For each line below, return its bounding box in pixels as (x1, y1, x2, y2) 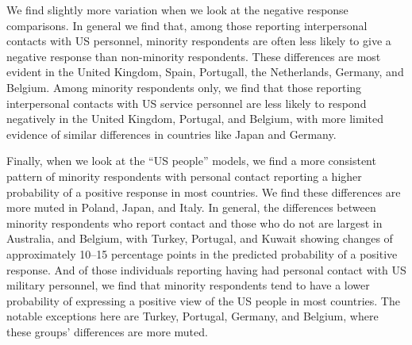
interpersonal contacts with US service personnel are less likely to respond (6, 94, 367, 111)
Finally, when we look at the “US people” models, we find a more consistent (6, 152, 376, 169)
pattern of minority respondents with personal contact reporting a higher (6, 167, 362, 184)
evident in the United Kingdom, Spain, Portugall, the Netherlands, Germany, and (6, 63, 404, 80)
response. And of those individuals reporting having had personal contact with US (6, 261, 406, 278)
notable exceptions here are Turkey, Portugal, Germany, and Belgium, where (6, 308, 379, 324)
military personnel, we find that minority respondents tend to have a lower (6, 277, 370, 293)
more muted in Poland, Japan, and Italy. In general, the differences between (6, 199, 376, 216)
